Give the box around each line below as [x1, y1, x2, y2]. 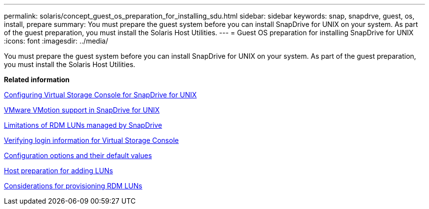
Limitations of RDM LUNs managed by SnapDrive [4, 121, 162, 129]
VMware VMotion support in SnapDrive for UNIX [4, 106, 160, 114]
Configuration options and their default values [4, 151, 152, 160]
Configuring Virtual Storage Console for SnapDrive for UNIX [4, 91, 197, 99]
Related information [4, 75, 70, 84]
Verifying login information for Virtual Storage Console [4, 136, 179, 144]
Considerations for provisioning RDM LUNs [4, 182, 143, 190]
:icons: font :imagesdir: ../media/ [4, 37, 108, 45]
